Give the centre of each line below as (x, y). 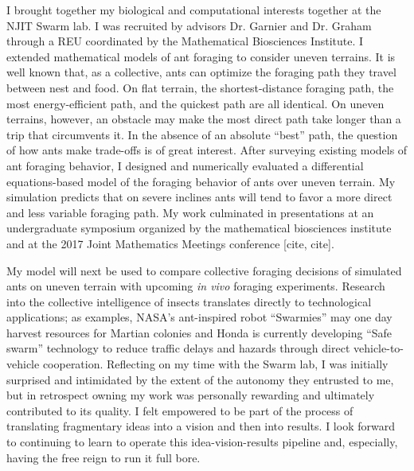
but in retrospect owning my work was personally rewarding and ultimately (191, 395)
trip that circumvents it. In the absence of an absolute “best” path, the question (202, 134)
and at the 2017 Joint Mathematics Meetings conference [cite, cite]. (170, 243)
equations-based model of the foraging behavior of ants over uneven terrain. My (201, 181)
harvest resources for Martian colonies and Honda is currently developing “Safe (199, 332)
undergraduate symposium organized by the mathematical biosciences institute (199, 228)
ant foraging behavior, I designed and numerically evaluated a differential (185, 165)
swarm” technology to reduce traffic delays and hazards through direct (178, 348)
